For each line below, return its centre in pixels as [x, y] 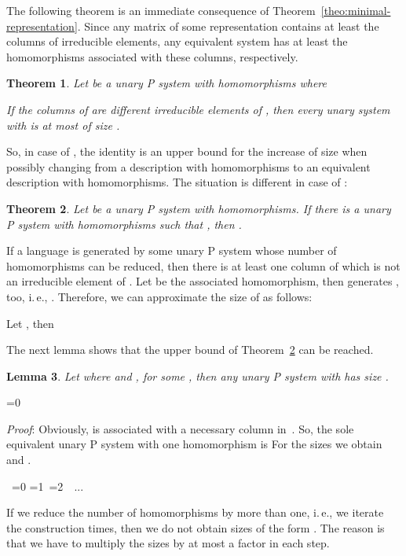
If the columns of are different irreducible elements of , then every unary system [198, 109]
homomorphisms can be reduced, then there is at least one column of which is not [203, 265]
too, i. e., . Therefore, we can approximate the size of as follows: [159, 296]
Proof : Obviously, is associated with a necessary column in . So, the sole [180, 428]
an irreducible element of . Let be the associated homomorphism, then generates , [203, 281]
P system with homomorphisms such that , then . [124, 224]
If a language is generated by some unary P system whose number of [172, 250]
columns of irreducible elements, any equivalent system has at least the [177, 41]
